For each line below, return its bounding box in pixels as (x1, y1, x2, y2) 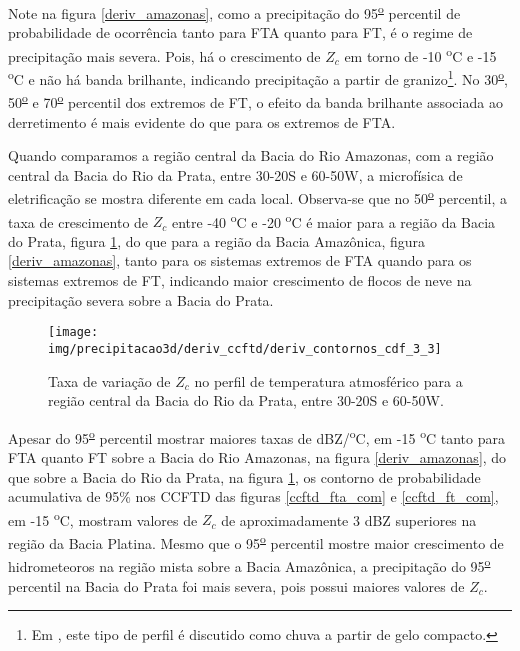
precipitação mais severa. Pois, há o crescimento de (8, 45, 321, 66)
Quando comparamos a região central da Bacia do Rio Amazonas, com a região (8, 145, 494, 166)
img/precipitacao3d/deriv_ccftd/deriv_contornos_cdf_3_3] (48, 341, 442, 356)
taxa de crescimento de (8, 211, 149, 232)
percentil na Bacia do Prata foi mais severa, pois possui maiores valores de (8, 575, 465, 596)
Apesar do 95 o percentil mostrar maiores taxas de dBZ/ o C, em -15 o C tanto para (8, 424, 505, 448)
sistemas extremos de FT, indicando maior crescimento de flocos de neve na (8, 270, 472, 291)
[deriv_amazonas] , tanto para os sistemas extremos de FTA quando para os (8, 250, 472, 271)
